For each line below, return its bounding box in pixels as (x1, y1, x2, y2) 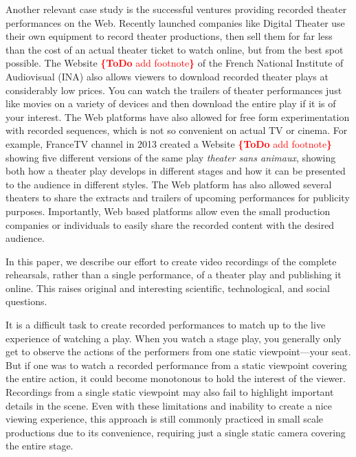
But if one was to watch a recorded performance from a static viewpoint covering (5, 357, 347, 372)
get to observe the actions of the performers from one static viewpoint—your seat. (5, 344, 351, 359)
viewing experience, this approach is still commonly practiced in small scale (5, 412, 324, 426)
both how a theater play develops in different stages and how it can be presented (5, 164, 346, 178)
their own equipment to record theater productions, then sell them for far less (5, 29, 333, 43)
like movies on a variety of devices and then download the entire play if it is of (5, 96, 336, 111)
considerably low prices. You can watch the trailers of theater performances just (5, 82, 342, 97)
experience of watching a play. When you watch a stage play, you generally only (5, 331, 342, 345)
